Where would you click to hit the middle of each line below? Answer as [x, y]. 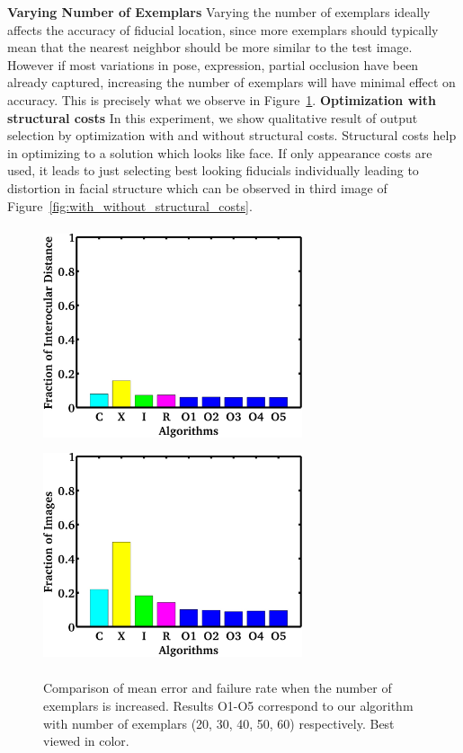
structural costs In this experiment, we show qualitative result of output [213, 117]
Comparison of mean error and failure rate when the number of [218, 688]
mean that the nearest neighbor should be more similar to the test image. [210, 47]
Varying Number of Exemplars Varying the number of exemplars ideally [219, 12]
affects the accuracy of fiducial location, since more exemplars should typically [223, 29]
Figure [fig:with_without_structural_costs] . [130, 205]
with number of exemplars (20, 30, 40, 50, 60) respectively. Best [219, 723]
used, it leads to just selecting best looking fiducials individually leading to [213, 170]
